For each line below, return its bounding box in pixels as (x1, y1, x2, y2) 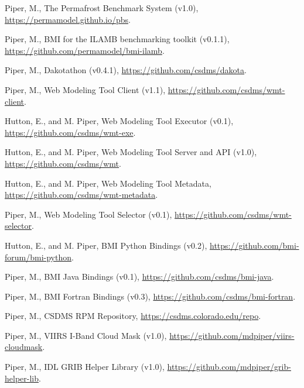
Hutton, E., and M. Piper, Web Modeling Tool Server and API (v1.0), (5, 146, 257, 158)
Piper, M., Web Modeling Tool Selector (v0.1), (5, 208, 172, 220)
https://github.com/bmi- (210, 239, 299, 251)
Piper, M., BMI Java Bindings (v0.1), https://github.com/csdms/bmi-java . (5, 270, 274, 283)
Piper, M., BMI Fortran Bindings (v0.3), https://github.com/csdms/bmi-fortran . (5, 290, 296, 302)
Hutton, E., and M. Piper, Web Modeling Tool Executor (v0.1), (5, 115, 234, 127)
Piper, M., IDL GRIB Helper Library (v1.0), (5, 360, 165, 373)
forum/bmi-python (5, 250, 72, 263)
